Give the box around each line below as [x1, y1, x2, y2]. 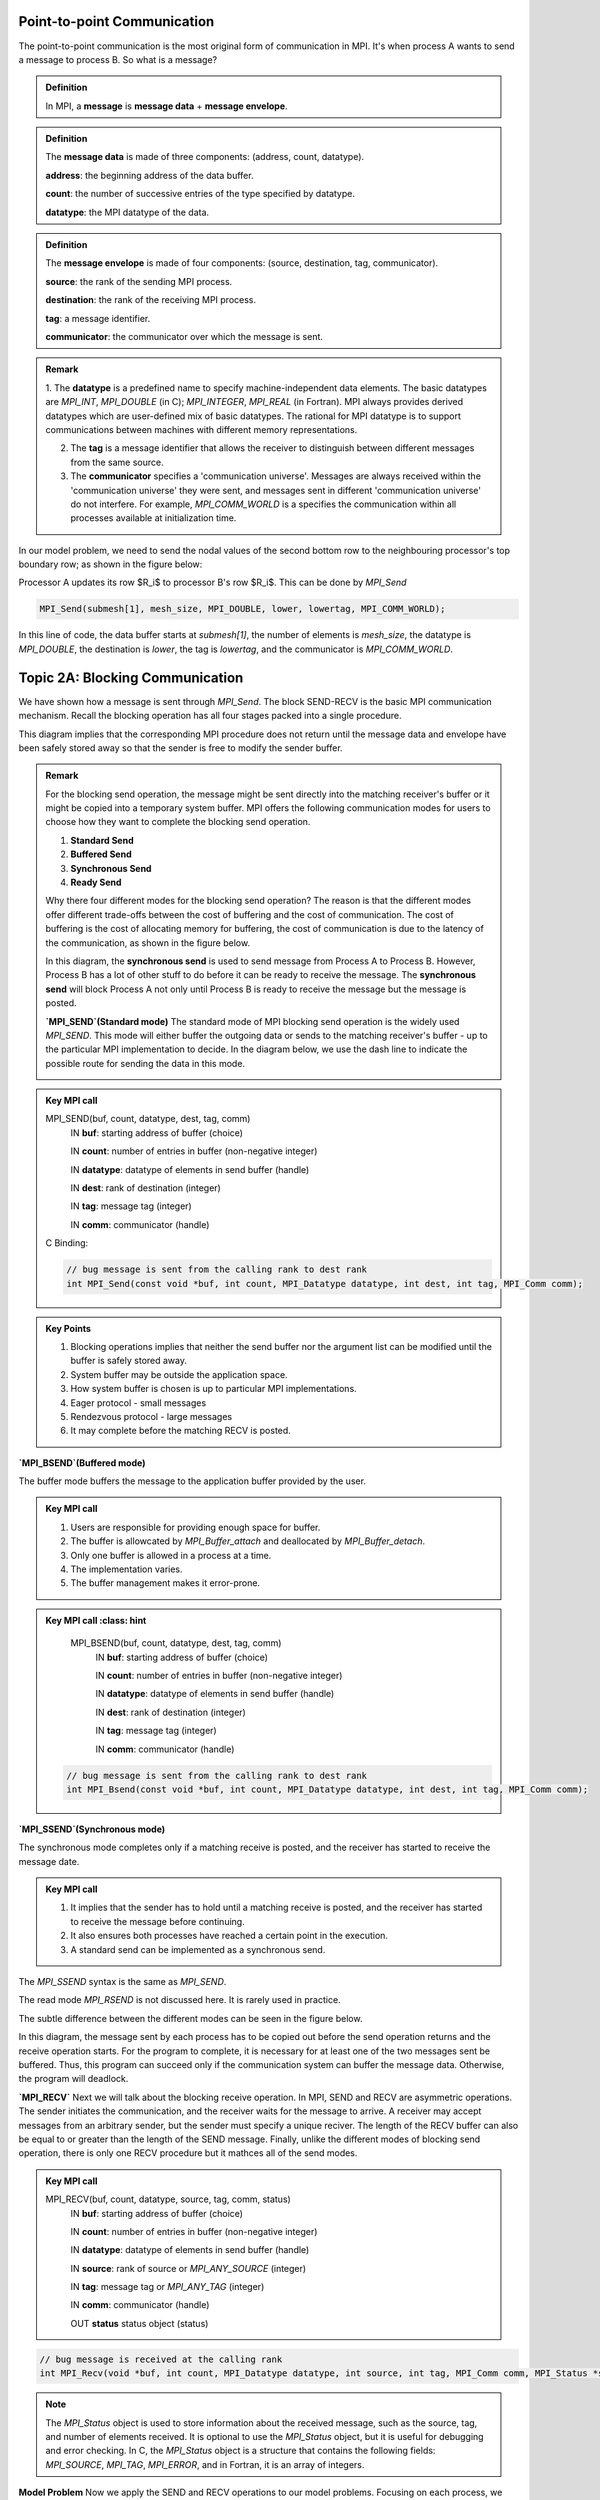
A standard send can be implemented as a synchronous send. [70, 1943, 326, 1955]
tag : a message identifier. [45, 312, 151, 324]
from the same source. [70, 456, 164, 468]
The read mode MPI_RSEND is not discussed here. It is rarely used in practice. [18, 1994, 341, 2006]
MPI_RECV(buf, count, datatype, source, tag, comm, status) [45, 2193, 292, 2205]
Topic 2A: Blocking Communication [18, 669, 244, 686]
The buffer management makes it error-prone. [70, 1577, 260, 1589]
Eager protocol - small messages [70, 1396, 207, 1409]
